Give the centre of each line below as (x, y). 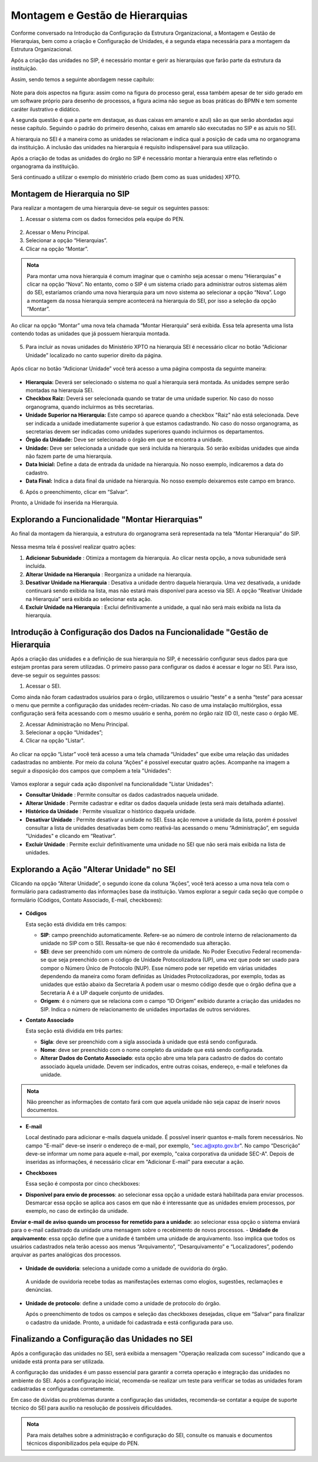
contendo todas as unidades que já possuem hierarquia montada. (90, 334)
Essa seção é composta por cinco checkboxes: (83, 1184)
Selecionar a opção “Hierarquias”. (67, 240)
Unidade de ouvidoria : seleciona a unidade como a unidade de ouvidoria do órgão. (127, 1268)
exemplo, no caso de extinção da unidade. (77, 1211)
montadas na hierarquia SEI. (60, 390)
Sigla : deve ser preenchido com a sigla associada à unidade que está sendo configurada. (149, 1042)
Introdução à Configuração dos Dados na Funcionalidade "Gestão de (140, 633)
